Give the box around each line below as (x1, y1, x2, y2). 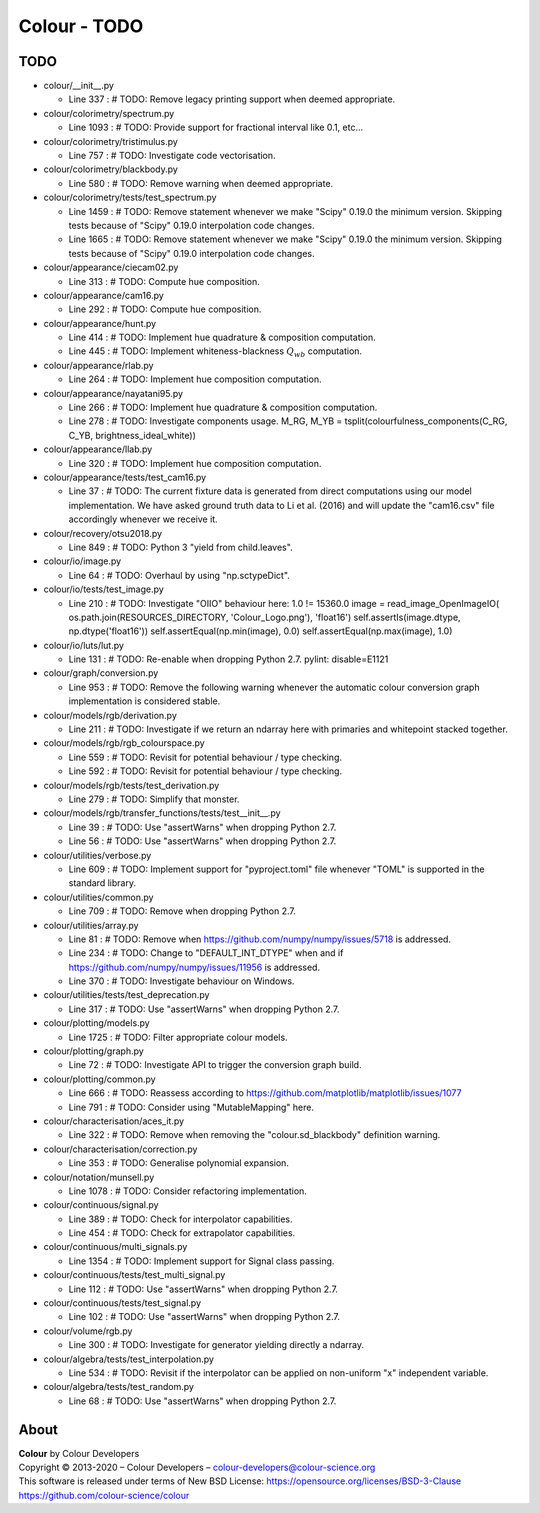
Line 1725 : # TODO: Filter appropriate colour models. (68, 1031, 289, 1043)
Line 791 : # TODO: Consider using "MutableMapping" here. (68, 1101, 315, 1113)
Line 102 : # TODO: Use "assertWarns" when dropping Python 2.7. (68, 1311, 340, 1323)
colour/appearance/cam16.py (43, 289, 164, 301)
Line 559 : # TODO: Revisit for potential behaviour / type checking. (68, 751, 343, 763)
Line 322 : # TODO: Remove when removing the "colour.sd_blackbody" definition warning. (68, 1129, 441, 1141)
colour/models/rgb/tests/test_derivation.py (43, 779, 220, 791)
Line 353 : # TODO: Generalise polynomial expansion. (68, 1157, 290, 1169)
